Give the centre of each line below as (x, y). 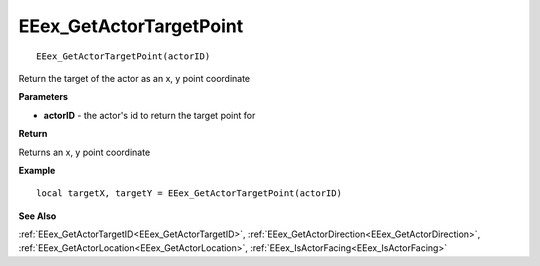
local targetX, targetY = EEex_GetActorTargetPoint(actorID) (189, 193)
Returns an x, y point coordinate (84, 152)
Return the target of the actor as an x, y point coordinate (134, 78)
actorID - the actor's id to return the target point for (149, 115)
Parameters (43, 97)
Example (37, 170)
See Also (37, 216)
